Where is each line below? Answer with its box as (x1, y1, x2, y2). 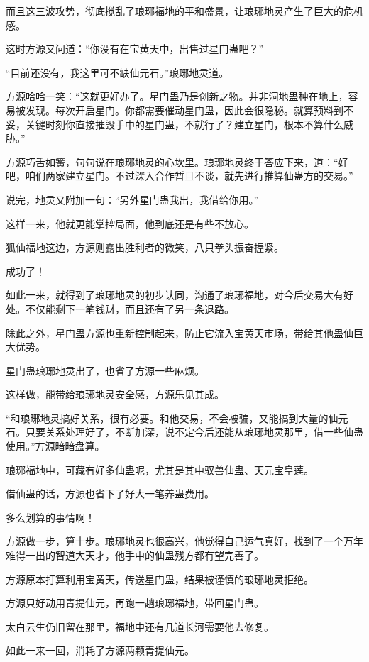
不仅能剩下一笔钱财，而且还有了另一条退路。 (25, 301, 234, 316)
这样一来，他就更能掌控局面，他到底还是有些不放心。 (6, 216, 254, 231)
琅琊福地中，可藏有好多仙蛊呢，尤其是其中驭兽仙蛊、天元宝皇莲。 (6, 462, 314, 477)
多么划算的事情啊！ (6, 509, 95, 524)
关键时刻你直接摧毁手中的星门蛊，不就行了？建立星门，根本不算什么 (25, 116, 343, 131)
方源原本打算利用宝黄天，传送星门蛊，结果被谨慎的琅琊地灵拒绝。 (6, 571, 314, 586)
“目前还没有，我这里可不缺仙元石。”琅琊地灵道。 (6, 65, 229, 79)
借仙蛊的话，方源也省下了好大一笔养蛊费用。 (6, 486, 214, 501)
